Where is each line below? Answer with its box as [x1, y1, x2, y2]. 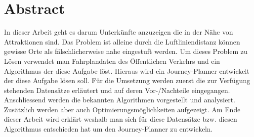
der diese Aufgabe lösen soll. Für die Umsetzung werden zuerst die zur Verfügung [4, 75, 251, 86]
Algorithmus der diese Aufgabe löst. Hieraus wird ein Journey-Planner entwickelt [4, 65, 250, 76]
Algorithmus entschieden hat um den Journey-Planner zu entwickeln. [4, 124, 213, 134]
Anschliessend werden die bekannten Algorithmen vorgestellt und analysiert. [4, 94, 236, 105]
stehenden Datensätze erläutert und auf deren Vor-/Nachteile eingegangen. [4, 85, 230, 95]
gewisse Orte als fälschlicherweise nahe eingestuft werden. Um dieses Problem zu [4, 46, 248, 56]
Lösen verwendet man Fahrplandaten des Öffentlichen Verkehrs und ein [4, 55, 220, 66]
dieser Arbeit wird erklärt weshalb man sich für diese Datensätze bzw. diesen [4, 114, 237, 124]
